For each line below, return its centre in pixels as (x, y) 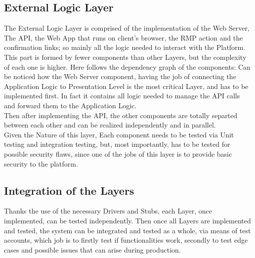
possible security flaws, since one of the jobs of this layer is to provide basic (118, 153)
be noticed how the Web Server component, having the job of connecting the (120, 76)
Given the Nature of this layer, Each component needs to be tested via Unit (119, 134)
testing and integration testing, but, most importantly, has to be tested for (117, 144)
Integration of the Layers (69, 190)
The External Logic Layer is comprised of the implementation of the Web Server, (127, 28)
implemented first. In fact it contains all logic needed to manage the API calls (122, 96)
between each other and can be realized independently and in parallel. (110, 125)
